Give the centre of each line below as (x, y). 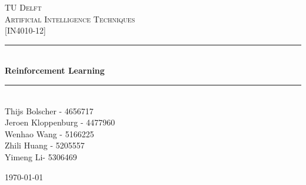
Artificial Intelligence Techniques (70, 19)
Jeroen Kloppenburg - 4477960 (60, 122)
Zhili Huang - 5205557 (45, 145)
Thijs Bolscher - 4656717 (49, 110)
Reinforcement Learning (55, 70)
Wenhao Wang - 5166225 (49, 133)
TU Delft (23, 7)
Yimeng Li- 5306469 (41, 156)
